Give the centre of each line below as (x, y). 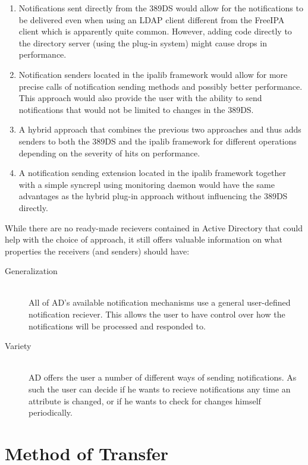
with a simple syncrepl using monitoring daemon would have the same (147, 184)
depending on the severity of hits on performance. (109, 153)
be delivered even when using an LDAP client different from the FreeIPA (152, 19)
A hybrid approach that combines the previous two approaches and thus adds (160, 129)
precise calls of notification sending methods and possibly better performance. (161, 86)
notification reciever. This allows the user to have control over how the (157, 314)
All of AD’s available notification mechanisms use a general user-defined (160, 302)
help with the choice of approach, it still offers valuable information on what (144, 239)
